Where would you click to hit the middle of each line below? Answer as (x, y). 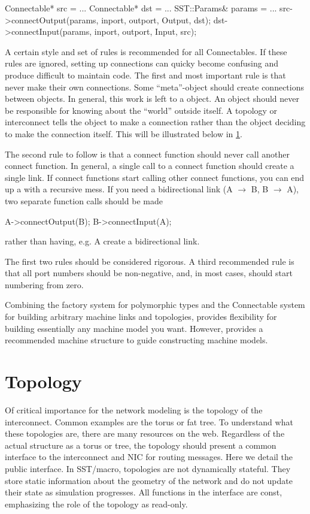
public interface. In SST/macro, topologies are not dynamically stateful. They (148, 468)
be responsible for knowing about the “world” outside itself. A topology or (141, 110)
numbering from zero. (44, 284)
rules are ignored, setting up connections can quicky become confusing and (142, 63)
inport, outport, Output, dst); (156, 19)
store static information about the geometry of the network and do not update (149, 480)
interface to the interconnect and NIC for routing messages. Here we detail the (149, 457)
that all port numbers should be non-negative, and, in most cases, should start (149, 273)
